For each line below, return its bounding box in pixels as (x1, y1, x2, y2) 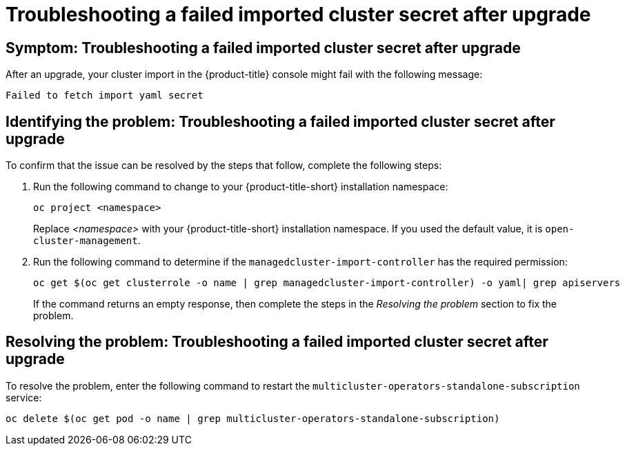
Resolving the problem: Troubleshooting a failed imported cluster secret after (6, 333, 548, 351)
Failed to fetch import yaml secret (6, 90, 204, 101)
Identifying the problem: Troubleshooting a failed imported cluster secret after (6, 112, 555, 130)
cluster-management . (33, 234, 141, 247)
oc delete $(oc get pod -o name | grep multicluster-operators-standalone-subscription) (6, 412, 500, 424)
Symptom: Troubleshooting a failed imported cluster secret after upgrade (6, 39, 521, 57)
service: (6, 391, 42, 403)
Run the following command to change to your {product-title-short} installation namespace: (33, 181, 448, 193)
